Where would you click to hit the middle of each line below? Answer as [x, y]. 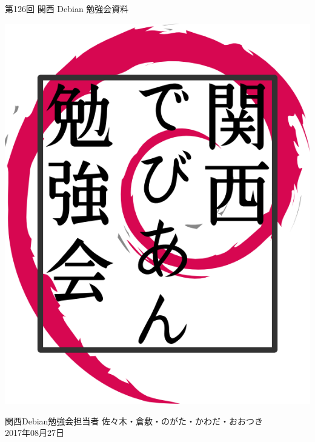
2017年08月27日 [35, 433]
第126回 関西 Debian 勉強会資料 [67, 8]
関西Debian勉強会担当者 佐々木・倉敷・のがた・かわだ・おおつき [134, 420]
